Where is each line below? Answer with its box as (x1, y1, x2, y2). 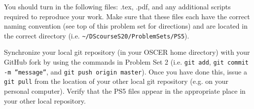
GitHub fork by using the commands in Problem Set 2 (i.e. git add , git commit (4, 57, 249, 67)
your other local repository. (4, 95, 86, 106)
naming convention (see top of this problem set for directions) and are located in (4, 21, 248, 31)
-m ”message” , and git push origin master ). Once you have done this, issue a (4, 66, 247, 76)
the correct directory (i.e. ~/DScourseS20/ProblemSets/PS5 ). (4, 30, 189, 40)
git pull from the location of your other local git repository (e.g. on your (4, 76, 229, 86)
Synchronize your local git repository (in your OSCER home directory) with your (4, 47, 250, 57)
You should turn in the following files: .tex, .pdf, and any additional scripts (4, 1, 231, 11)
